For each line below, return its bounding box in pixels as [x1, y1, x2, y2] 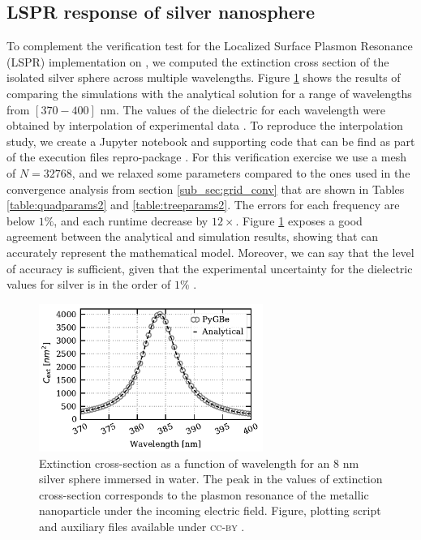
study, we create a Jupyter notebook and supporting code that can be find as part [6, 132, 415, 149]
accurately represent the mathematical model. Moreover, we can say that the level [6, 243, 415, 260]
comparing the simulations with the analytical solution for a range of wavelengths [6, 84, 412, 101]
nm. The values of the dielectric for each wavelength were [100, 101, 385, 118]
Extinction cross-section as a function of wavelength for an [39, 454, 330, 471]
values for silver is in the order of [6, 276, 171, 293]
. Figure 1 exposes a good [235, 212, 363, 229]
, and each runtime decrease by [54, 212, 208, 229]
